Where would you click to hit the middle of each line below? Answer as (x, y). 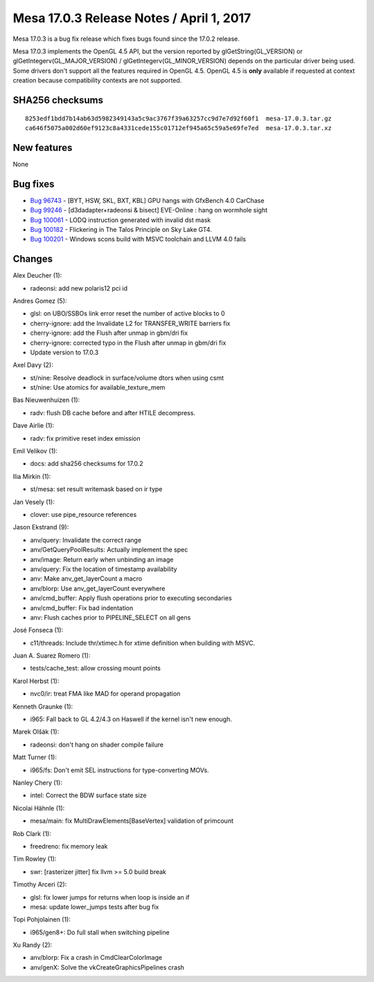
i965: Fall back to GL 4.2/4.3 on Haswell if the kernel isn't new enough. (131, 719)
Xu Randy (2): (33, 945)
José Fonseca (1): (38, 630)
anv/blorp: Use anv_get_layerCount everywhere (98, 588)
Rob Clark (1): (32, 833)
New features (43, 148)
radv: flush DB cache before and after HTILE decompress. (113, 412)
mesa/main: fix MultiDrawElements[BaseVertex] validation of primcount (132, 821)
